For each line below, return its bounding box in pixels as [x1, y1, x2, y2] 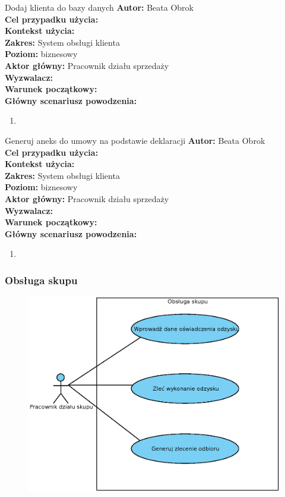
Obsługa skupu [5, 272, 78, 287]
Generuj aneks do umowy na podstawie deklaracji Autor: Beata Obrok [5, 134, 265, 146]
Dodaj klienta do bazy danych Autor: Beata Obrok [5, 1, 194, 13]
